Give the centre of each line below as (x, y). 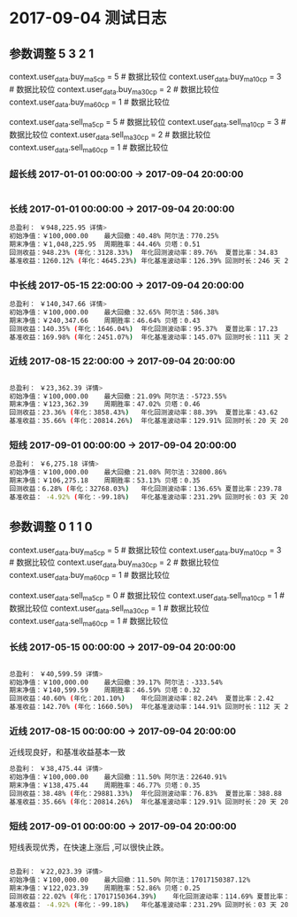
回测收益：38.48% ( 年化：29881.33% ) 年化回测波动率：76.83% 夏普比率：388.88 (146, 793)
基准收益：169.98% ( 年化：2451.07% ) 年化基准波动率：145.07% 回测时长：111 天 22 (151, 337)
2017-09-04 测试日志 (88, 18)
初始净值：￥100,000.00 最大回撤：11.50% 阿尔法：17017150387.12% (130, 880)
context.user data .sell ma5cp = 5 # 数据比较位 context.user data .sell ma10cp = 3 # (148, 123)
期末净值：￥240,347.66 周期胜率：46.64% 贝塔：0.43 (105, 320)
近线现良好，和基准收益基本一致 (67, 752)
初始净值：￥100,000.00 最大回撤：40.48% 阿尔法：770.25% (114, 236)
